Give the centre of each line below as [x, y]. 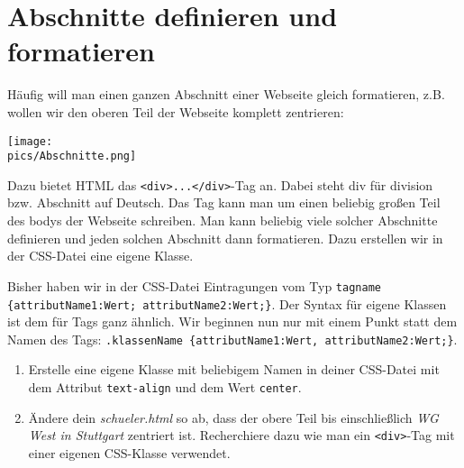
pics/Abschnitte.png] [72, 156]
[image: [30, 141]
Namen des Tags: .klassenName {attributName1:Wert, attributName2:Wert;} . [232, 339]
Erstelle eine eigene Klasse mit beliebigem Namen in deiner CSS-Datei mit [234, 369]
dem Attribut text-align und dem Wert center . [165, 387]
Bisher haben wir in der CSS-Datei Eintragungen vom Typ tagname [194, 285]
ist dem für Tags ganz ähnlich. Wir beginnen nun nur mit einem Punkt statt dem [232, 321]
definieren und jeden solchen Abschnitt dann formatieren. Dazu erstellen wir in [225, 238]
